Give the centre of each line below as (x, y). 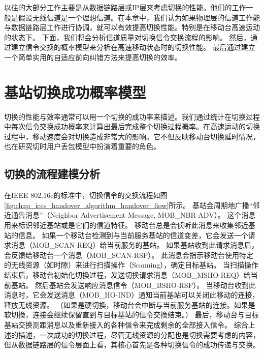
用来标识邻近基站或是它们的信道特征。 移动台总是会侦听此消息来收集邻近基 (130, 225)
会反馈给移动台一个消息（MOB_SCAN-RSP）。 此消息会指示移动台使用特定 (129, 255)
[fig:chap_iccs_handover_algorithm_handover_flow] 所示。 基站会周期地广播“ (128, 205)
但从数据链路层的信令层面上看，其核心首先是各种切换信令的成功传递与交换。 (132, 345)
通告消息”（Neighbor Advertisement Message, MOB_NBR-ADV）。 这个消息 (133, 215)
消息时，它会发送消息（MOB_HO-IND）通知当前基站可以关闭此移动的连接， (132, 295)
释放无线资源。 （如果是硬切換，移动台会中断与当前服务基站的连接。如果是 (130, 304)
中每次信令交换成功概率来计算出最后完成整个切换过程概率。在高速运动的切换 (132, 126)
